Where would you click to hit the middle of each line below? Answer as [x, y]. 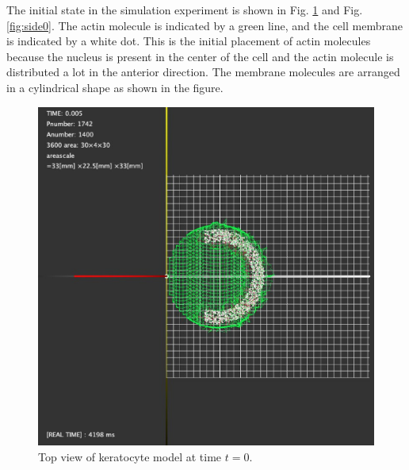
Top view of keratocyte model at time [130, 457]
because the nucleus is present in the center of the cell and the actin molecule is [200, 56]
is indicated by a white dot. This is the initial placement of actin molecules [189, 41]
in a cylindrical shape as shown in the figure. [115, 87]
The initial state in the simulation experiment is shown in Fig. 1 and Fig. [185, 10]
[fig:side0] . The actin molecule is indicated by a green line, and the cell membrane [204, 25]
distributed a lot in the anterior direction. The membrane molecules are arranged [203, 72]
